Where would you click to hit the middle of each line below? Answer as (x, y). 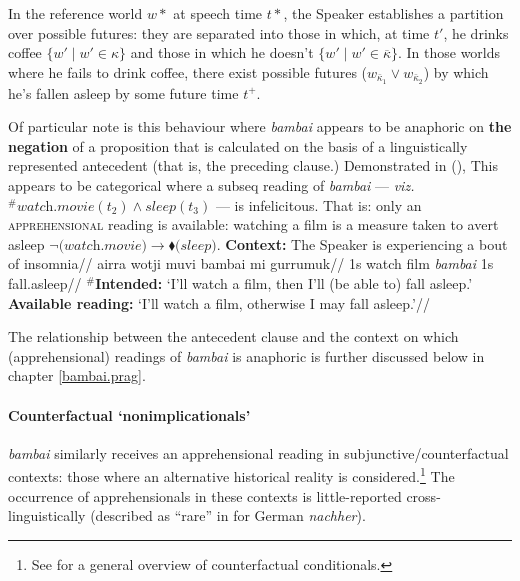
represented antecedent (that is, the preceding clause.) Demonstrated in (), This (253, 165)
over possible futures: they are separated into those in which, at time (219, 32)
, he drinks (476, 32)
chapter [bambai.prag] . (77, 375)
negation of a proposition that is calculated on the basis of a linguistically (238, 145)
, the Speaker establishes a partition (393, 13)
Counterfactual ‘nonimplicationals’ (129, 414)
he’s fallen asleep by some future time (123, 92)
